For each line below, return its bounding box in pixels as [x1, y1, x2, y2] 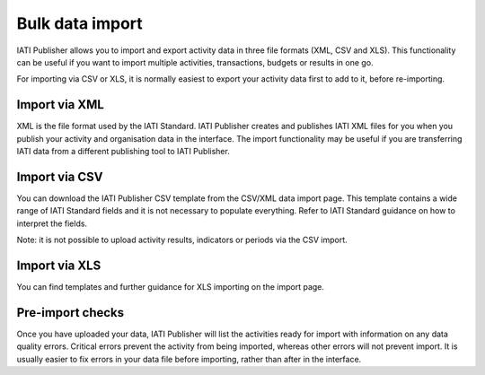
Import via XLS [16, 257, 101, 273]
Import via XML [16, 97, 105, 112]
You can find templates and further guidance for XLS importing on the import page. [16, 282, 325, 292]
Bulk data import [16, 13, 143, 33]
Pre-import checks [16, 305, 125, 320]
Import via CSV [16, 169, 103, 184]
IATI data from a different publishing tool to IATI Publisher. [16, 146, 231, 157]
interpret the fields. [16, 218, 88, 229]
